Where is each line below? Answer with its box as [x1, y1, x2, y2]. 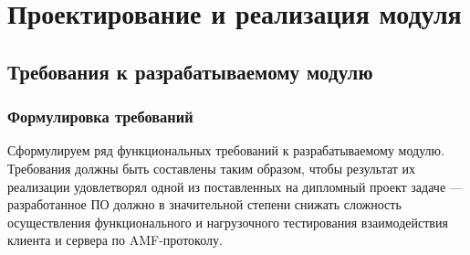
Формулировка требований [7, 105, 193, 128]
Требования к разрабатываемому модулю [7, 57, 373, 85]
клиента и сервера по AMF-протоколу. [7, 230, 223, 250]
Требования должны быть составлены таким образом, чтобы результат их [7, 158, 416, 177]
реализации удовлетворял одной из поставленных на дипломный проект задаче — [7, 176, 463, 196]
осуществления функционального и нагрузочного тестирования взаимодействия [7, 212, 448, 231]
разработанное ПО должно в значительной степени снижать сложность [7, 195, 402, 214]
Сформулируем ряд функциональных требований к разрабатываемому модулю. [7, 141, 444, 160]
